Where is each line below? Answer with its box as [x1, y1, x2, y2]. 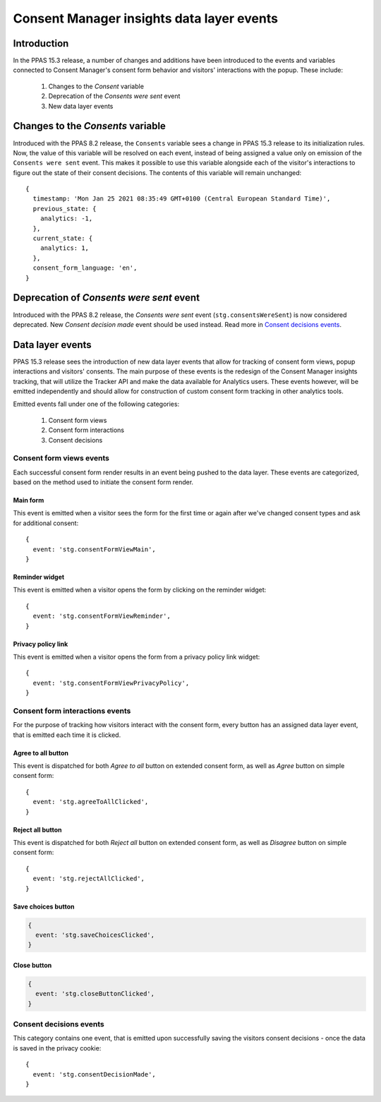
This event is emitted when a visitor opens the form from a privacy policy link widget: [13, 652, 260, 661]
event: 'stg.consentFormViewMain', [32, 545, 157, 553]
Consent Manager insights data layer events [13, 11, 279, 26]
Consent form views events [13, 453, 109, 463]
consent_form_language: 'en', [32, 264, 138, 272]
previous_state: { [32, 205, 97, 212]
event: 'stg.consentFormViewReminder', [32, 612, 171, 621]
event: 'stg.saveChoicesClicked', [35, 930, 155, 939]
